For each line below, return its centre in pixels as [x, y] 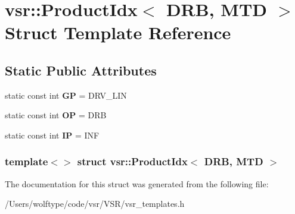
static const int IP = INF [52, 135]
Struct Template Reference [118, 32]
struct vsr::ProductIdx [132, 161]
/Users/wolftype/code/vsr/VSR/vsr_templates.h [95, 204]
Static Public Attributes [81, 70]
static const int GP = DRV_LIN [66, 95]
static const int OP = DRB [56, 115]
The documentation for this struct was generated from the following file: [137, 183]
